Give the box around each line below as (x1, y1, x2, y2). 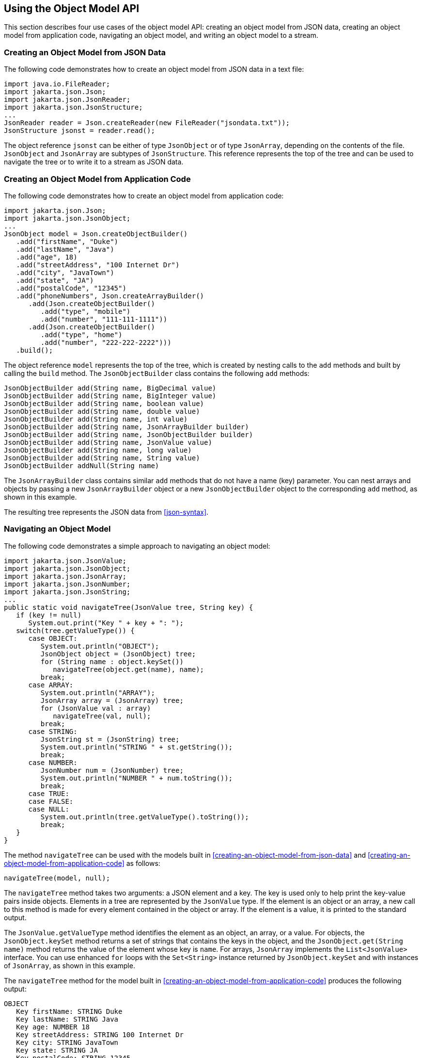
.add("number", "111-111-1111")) (40, 315, 168, 323)
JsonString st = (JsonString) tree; (40, 735, 180, 743)
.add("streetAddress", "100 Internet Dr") (16, 260, 180, 269)
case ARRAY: (28, 681, 74, 689)
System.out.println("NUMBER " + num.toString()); (40, 774, 233, 782)
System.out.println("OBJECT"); (40, 642, 159, 650)
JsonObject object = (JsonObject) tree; (40, 650, 196, 658)
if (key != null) (16, 611, 82, 619)
